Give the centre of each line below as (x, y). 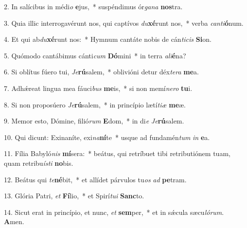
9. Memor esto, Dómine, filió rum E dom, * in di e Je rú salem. (94, 121)
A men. (14, 221)
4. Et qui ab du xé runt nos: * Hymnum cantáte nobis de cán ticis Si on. (108, 39)
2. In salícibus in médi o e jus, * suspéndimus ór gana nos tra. (93, 6)
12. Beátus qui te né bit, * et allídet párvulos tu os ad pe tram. (95, 179)
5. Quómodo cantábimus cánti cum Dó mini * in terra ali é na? (95, 55)
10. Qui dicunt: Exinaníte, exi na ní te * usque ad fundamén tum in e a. (107, 137)
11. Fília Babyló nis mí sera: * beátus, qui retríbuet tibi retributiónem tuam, (117, 153)
